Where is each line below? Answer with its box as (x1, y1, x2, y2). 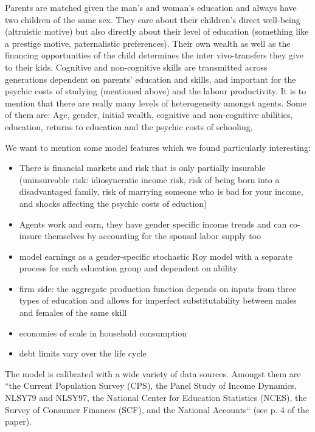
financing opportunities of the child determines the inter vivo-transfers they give (5, 49, 303, 61)
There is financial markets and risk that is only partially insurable (19, 161, 266, 174)
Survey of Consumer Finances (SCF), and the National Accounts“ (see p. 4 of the (5, 403, 310, 416)
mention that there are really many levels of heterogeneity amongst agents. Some (5, 96, 306, 109)
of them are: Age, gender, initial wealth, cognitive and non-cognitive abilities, (5, 108, 293, 121)
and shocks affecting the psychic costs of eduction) (19, 197, 207, 209)
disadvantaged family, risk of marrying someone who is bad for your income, (19, 185, 303, 198)
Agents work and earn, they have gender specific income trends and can (19, 217, 287, 230)
